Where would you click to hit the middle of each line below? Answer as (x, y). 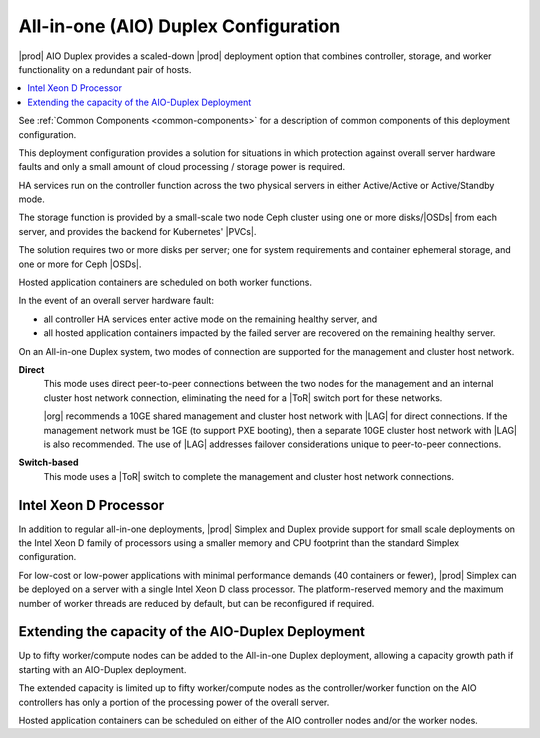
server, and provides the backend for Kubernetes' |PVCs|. (137, 231)
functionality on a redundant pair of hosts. (105, 69)
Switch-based (48, 462)
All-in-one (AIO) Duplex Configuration (179, 26)
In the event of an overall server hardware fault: (116, 301)
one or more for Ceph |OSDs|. (80, 264)
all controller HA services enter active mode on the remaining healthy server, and (210, 319)
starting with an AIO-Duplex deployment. (102, 669)
